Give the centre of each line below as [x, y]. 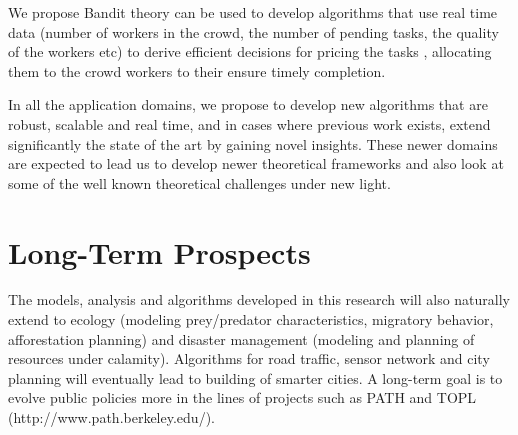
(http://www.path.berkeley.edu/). [111, 417]
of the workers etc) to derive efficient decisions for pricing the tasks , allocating [250, 51]
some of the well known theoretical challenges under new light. [199, 182]
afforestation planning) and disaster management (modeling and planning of [241, 338]
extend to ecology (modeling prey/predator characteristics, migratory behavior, [251, 319]
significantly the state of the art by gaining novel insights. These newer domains [253, 143]
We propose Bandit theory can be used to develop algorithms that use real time [253, 12]
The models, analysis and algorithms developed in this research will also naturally [259, 299]
